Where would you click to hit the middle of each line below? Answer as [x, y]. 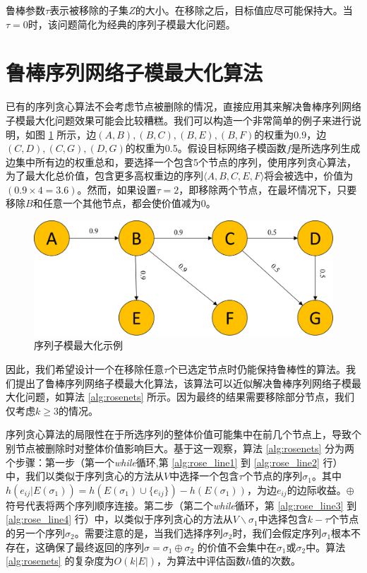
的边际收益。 [317, 489]
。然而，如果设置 [117, 189]
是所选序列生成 [326, 148]
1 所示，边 [72, 134]
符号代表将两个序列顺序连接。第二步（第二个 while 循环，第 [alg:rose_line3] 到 [181, 505]
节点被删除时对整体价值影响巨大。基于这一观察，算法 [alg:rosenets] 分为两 [185, 448]
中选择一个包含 [204, 476]
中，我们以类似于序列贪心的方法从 [85, 476]
